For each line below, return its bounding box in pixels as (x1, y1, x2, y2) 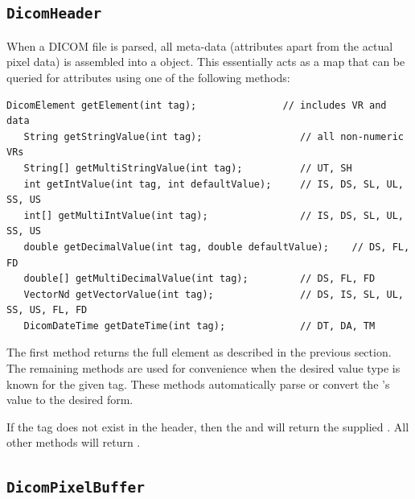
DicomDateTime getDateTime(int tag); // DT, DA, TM (23, 320, 376, 332)
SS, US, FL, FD (6, 304, 88, 316)
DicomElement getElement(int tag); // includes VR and (6, 99, 387, 111)
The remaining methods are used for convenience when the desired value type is (6, 360, 401, 377)
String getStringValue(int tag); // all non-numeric (23, 130, 404, 142)
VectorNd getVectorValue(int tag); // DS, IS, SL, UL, (23, 288, 404, 300)
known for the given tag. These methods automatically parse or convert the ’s (6, 375, 390, 392)
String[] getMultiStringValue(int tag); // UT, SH (23, 162, 352, 174)
